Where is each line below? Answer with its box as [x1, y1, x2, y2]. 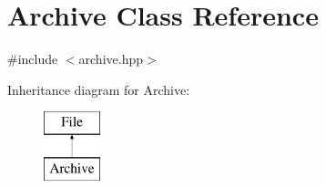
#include [7, 49, 58, 68]
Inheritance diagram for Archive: [7, 79, 190, 99]
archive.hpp [78, 49, 144, 68]
